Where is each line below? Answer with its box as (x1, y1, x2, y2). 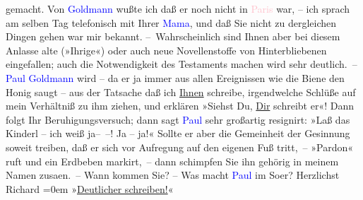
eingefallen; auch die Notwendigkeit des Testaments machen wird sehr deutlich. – (6, 57, 357, 71)
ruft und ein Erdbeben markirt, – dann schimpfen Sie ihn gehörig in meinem (6, 153, 339, 168)
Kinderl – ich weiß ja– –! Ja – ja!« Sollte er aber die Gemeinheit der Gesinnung (6, 126, 350, 141)
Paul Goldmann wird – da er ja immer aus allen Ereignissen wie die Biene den (6, 70, 345, 85)
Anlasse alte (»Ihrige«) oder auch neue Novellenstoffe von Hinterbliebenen (6, 42, 327, 57)
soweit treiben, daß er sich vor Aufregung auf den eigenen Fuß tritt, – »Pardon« (6, 139, 353, 154)
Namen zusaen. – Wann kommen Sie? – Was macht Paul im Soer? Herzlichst (6, 167, 340, 182)
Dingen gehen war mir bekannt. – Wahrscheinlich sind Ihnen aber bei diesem (6, 29, 340, 44)
